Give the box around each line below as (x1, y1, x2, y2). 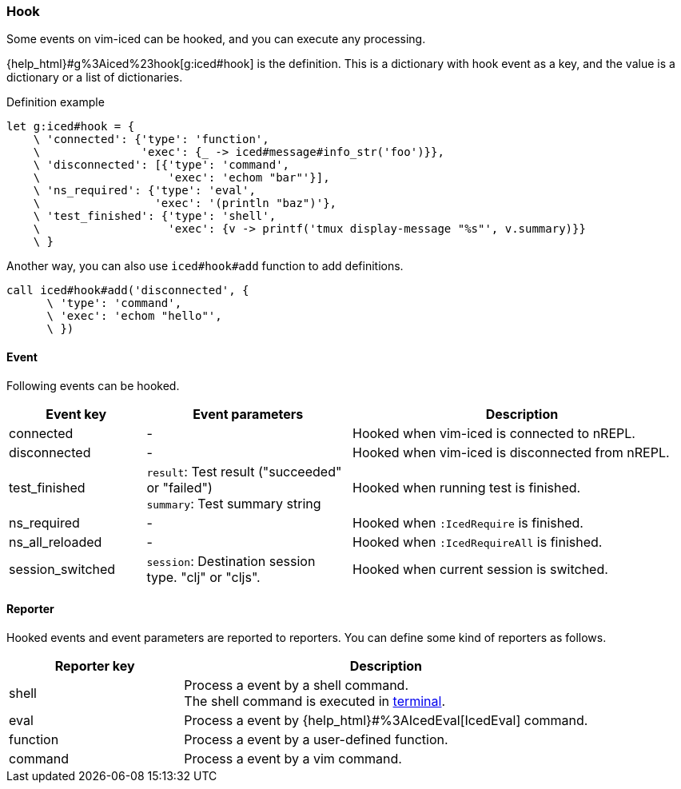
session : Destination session (146, 552, 316, 569)
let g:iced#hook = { (6, 120, 135, 133)
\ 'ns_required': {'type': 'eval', (33, 184, 256, 197)
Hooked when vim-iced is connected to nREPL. (352, 424, 635, 441)
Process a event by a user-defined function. (184, 731, 448, 747)
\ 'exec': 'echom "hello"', (46, 309, 222, 323)
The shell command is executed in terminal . (184, 692, 446, 709)
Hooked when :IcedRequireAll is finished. (352, 533, 603, 550)
